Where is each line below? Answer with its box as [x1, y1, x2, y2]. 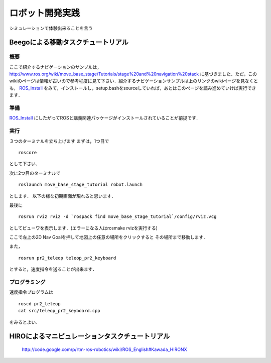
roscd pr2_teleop [18, 301, 61, 306]
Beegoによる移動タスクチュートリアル [9, 38, 129, 47]
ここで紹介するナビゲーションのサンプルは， [9, 64, 102, 70]
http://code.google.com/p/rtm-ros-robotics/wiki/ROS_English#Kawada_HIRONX [22, 346, 187, 352]
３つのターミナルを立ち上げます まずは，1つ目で [9, 138, 109, 144]
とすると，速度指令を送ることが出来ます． [9, 266, 97, 272]
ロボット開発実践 [9, 8, 80, 19]
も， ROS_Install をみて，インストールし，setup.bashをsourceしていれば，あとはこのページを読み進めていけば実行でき [9, 85, 256, 91]
